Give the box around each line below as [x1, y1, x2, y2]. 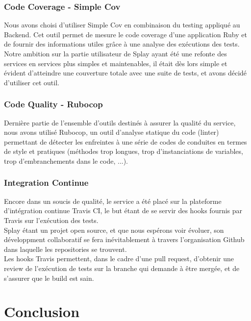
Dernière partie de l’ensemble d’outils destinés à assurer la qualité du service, [4, 117, 236, 127]
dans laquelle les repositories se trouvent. [4, 244, 127, 254]
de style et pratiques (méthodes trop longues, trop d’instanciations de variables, [4, 146, 243, 156]
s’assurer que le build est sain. [4, 272, 94, 283]
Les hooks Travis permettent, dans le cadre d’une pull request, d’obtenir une [4, 253, 234, 264]
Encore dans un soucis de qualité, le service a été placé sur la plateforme [4, 196, 222, 206]
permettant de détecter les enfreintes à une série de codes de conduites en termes [4, 136, 247, 147]
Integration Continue [4, 176, 89, 189]
